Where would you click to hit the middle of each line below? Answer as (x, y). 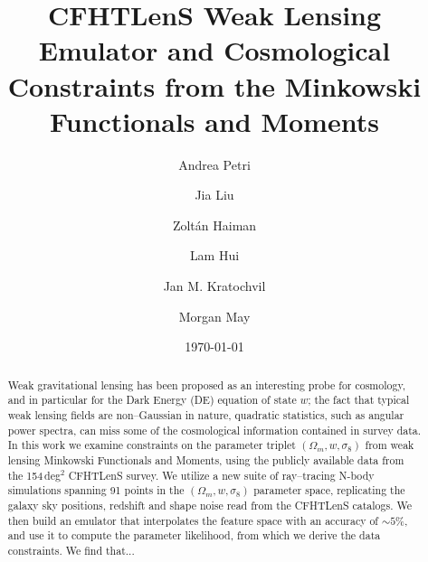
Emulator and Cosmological (214, 50)
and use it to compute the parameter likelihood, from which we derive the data (194, 535)
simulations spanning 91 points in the (96, 490)
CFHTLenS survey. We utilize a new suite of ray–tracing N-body (221, 475)
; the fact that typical (359, 400)
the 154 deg (34, 475)
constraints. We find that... (71, 550)
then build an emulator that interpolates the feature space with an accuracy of (193, 520)
